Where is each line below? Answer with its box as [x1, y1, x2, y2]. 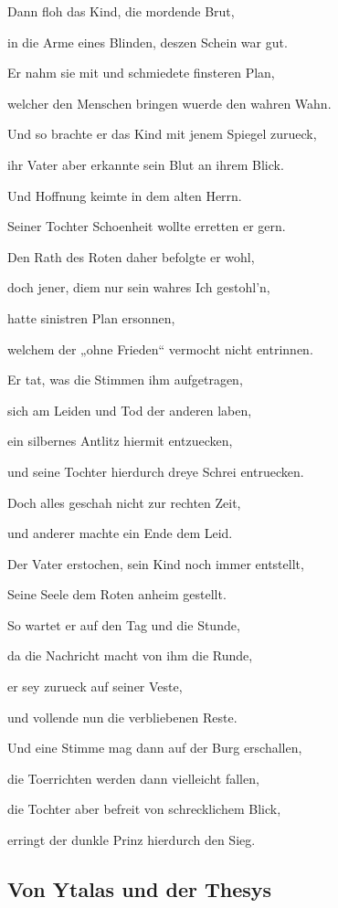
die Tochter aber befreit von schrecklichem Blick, [7, 799, 281, 818]
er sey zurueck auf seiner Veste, [7, 677, 183, 696]
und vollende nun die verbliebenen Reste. [7, 707, 238, 726]
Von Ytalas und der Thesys [7, 875, 272, 903]
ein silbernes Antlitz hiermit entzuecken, [7, 431, 233, 450]
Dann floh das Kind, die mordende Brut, [7, 2, 235, 20]
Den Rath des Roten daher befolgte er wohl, [7, 247, 255, 266]
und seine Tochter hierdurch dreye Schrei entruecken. [7, 461, 304, 480]
